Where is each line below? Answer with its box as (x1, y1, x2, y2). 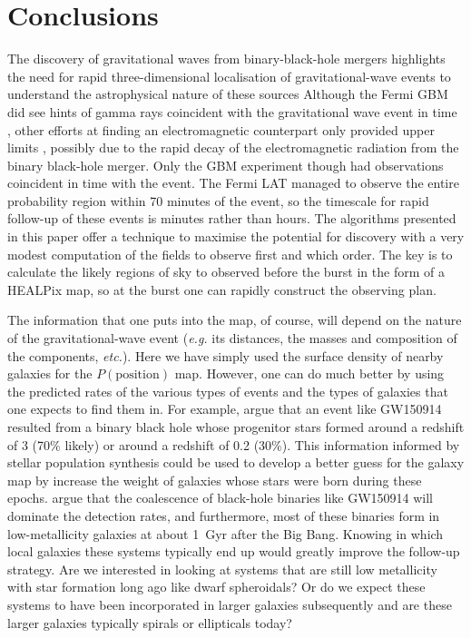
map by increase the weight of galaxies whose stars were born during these (7, 470, 422, 489)
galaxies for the (7, 364, 93, 383)
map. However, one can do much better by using (174, 364, 445, 383)
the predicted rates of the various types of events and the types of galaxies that (7, 381, 448, 400)
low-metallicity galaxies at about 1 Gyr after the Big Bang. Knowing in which (7, 524, 444, 543)
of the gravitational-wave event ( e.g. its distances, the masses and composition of (7, 329, 457, 348)
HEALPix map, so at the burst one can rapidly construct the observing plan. (7, 280, 437, 299)
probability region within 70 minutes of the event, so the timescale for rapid (7, 191, 429, 210)
